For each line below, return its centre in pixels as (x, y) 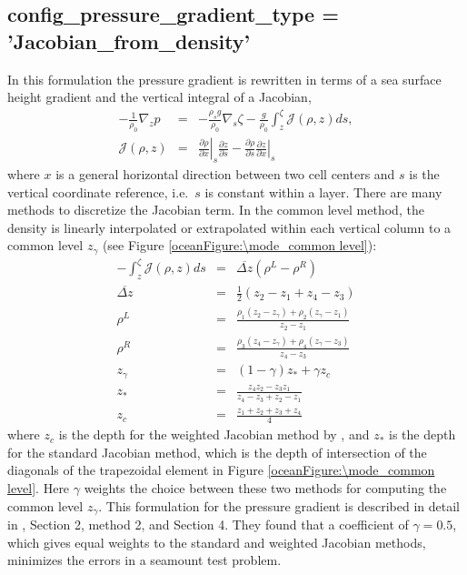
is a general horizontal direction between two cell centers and (225, 173)
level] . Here (39, 487)
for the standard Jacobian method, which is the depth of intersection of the (217, 452)
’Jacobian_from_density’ (129, 40)
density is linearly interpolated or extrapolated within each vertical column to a (229, 227)
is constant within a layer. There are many (323, 192)
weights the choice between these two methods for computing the (265, 487)
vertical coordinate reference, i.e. (98, 192)
